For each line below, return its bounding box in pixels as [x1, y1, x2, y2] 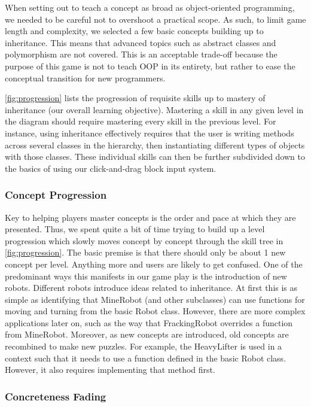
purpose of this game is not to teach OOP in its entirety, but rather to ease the [5, 59, 295, 72]
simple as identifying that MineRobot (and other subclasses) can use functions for [5, 293, 305, 305]
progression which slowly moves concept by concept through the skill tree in [5, 234, 283, 247]
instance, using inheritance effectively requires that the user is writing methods [5, 126, 294, 139]
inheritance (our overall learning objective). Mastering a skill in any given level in [5, 103, 304, 116]
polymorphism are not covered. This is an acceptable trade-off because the [5, 48, 278, 60]
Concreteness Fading [5, 388, 106, 403]
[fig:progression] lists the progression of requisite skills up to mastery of [5, 92, 266, 104]
